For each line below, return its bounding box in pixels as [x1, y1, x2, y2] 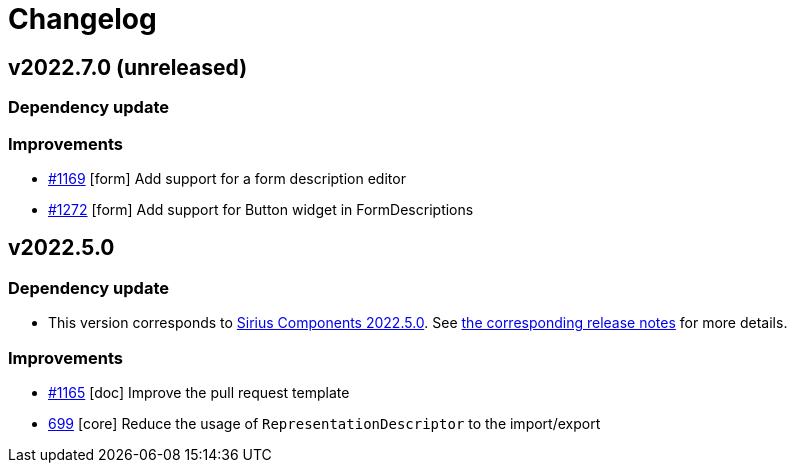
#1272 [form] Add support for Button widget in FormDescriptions [48, 200, 474, 218]
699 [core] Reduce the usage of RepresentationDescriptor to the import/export [48, 414, 601, 432]
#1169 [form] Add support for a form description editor [48, 169, 406, 187]
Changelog [8, 2, 157, 36]
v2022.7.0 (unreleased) [8, 54, 248, 80]
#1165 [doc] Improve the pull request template [48, 383, 350, 401]
